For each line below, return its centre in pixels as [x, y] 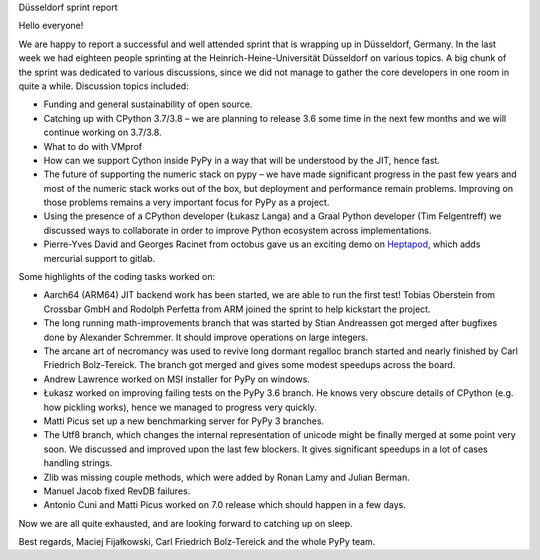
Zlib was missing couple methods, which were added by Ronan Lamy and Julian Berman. [226, 477]
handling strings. [78, 463]
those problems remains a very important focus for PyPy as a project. [186, 202]
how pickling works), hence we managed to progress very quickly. [180, 407]
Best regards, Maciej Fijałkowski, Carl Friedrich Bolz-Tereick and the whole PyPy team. [197, 542]
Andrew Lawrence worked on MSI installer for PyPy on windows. [176, 379]
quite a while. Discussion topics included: [103, 86]
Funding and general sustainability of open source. [148, 104]
